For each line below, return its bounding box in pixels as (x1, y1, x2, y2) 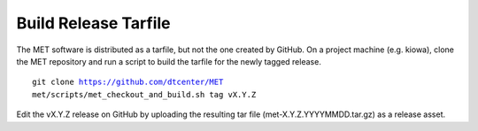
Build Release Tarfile (16, 13, 172, 33)
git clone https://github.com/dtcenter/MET (32, 77, 224, 88)
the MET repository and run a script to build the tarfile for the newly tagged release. (16, 56, 322, 66)
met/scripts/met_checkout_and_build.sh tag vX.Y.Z (32, 89, 257, 99)
